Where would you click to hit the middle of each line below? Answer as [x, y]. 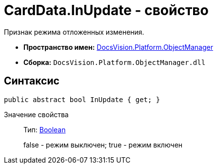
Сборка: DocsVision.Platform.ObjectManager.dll [115, 62]
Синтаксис [32, 81]
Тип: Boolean [45, 129]
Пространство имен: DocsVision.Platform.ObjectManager [118, 47]
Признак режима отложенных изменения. [74, 32]
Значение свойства [36, 114]
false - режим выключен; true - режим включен [103, 145]
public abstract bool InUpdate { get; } [82, 99]
